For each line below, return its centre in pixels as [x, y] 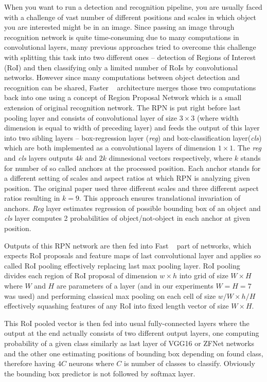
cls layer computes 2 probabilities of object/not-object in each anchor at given [127, 218]
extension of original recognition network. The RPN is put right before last [122, 107]
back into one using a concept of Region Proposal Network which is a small [123, 97]
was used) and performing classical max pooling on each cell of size [110, 295]
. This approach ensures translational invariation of [160, 198]
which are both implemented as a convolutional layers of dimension [110, 148]
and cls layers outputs [39, 157]
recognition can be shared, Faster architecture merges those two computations [130, 87]
